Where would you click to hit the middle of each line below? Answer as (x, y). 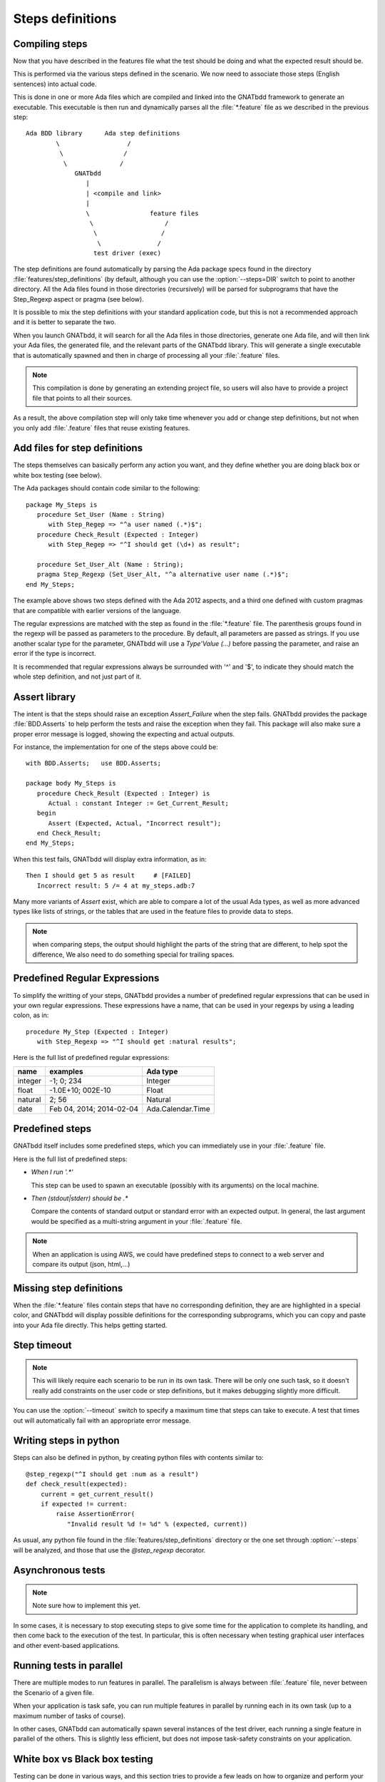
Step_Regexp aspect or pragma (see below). (78, 299)
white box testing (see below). (58, 475)
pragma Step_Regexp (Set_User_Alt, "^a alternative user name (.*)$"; (163, 575)
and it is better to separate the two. (65, 322)
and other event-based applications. (67, 1645)
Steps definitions (65, 19)
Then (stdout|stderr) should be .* (79, 1198)
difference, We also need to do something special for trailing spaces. (133, 954)
